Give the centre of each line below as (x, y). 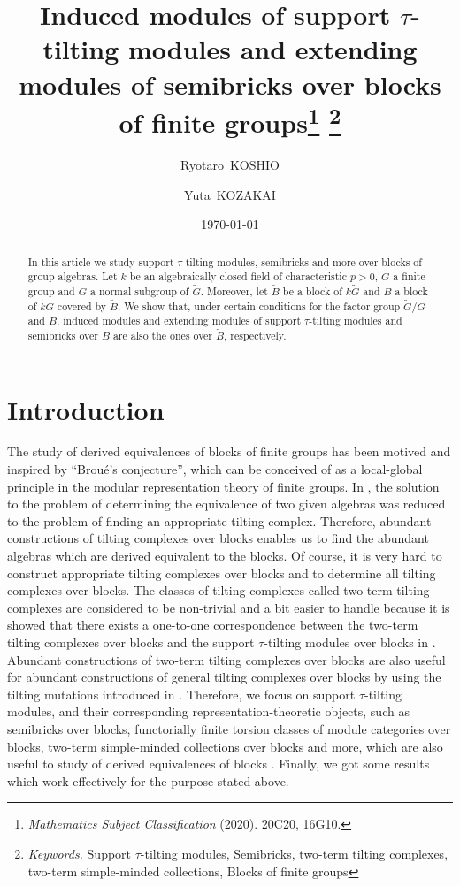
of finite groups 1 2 (230, 120)
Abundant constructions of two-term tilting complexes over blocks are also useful (226, 659)
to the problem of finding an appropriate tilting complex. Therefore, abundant (219, 520)
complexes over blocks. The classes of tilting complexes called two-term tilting (218, 590)
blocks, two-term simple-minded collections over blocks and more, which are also (225, 746)
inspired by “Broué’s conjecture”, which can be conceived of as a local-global (215, 469)
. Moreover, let (234, 290)
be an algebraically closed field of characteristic (238, 276)
